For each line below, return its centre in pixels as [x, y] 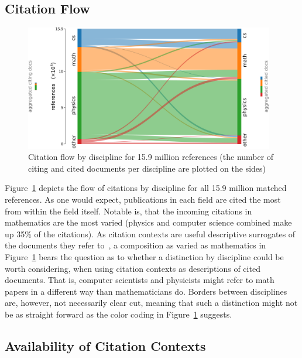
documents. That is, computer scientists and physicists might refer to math [140, 280]
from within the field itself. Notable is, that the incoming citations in [128, 211]
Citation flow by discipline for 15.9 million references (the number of [151, 157]
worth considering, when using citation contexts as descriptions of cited [133, 268]
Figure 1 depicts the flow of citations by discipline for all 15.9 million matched [146, 188]
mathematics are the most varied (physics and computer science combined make [148, 222]
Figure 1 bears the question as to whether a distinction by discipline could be [144, 256]
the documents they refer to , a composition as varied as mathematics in [135, 245]
